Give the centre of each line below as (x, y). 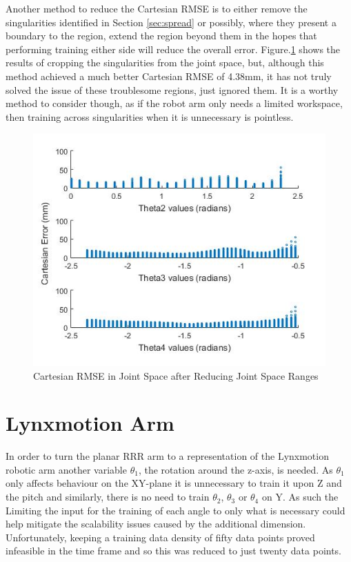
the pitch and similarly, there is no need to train (108, 497)
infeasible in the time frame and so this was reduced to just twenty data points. (174, 551)
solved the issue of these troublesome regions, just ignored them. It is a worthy (172, 89)
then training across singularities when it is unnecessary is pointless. (150, 116)
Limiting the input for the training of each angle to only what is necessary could (175, 510)
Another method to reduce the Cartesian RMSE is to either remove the (157, 8)
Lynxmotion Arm (90, 423)
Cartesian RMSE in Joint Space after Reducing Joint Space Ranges (176, 375)
